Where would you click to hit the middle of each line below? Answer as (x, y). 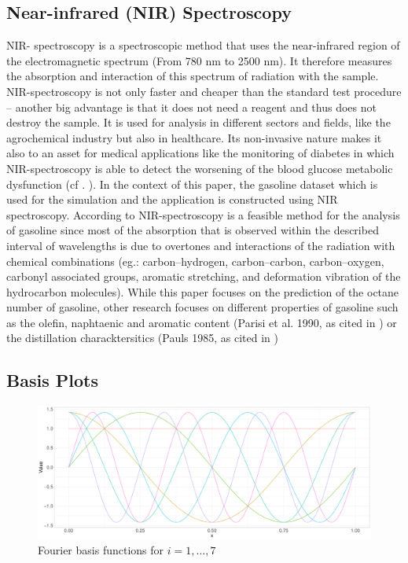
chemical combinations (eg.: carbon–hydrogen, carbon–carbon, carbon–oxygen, (195, 261)
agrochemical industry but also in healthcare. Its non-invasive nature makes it (194, 137)
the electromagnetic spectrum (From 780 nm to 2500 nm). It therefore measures (199, 60)
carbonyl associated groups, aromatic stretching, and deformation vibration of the (204, 276)
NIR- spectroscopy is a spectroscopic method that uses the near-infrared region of (203, 45)
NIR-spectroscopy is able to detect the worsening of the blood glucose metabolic (200, 168)
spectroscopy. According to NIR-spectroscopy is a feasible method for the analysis (203, 214)
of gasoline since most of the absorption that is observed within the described (193, 230)
